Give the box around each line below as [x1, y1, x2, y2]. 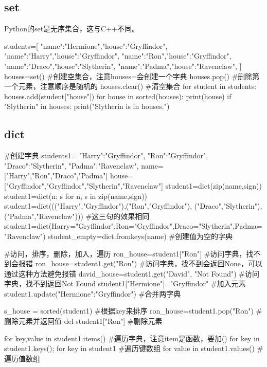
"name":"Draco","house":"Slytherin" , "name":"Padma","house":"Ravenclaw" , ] [4, 60, 242, 71]
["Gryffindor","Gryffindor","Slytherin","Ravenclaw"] [4, 180, 163, 191]
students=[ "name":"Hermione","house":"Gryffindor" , [4, 40, 168, 51]
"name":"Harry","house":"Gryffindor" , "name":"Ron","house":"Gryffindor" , [4, 50, 232, 61]
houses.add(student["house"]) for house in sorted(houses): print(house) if [4, 90, 232, 101]
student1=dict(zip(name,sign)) [165, 180, 262, 191]
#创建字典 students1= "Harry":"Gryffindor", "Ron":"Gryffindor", [4, 150, 208, 161]
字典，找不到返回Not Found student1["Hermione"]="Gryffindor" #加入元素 [4, 278, 246, 289]
